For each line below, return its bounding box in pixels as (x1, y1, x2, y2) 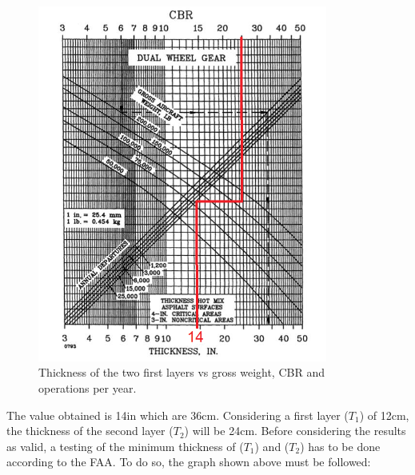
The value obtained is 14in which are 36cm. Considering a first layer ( (6, 406, 349, 423)
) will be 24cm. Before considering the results (184, 422, 406, 439)
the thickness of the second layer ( (6, 422, 174, 439)
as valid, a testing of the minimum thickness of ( (6, 437, 244, 454)
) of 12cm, (359, 406, 409, 423)
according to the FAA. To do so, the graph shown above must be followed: (6, 453, 371, 470)
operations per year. (38, 379, 137, 396)
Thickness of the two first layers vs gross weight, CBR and (38, 364, 325, 381)
